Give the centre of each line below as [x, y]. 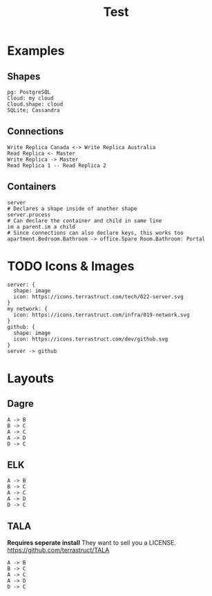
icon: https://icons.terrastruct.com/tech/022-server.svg [99, 297]
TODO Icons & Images [71, 266]
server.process [29, 215]
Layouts [31, 378]
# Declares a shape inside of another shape [72, 209]
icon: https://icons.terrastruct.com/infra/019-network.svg [102, 315]
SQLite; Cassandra [33, 110]
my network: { [28, 309]
